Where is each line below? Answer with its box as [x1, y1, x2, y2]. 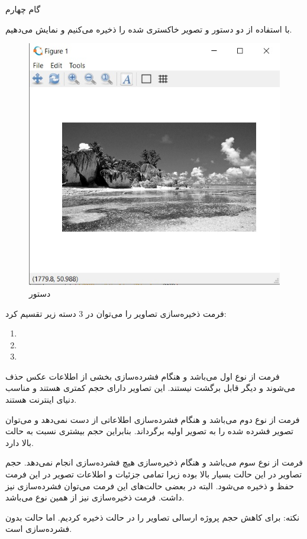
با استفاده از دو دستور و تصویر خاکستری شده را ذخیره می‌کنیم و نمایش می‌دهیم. [5, 23, 292, 35]
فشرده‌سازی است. [5, 522, 72, 535]
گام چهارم [5, 3, 41, 15]
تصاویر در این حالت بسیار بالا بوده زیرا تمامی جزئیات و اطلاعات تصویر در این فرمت [5, 468, 302, 480]
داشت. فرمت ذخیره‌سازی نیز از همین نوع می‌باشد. [5, 491, 185, 503]
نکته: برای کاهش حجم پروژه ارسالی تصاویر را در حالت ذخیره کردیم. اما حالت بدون [5, 511, 300, 523]
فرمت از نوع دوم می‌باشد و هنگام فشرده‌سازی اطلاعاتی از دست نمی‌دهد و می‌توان [5, 413, 300, 425]
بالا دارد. [5, 436, 34, 448]
